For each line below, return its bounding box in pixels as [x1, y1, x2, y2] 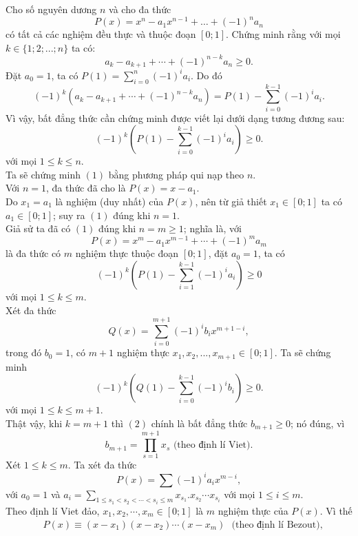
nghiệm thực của [218, 503, 288, 517]
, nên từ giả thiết [195, 194, 267, 209]
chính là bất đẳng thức [151, 415, 248, 430]
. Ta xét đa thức [67, 457, 137, 472]
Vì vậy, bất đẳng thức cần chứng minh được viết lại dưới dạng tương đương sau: [6, 110, 345, 125]
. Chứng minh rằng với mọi [226, 27, 341, 41]
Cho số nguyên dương [6, 2, 97, 16]
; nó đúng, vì [291, 415, 345, 430]
